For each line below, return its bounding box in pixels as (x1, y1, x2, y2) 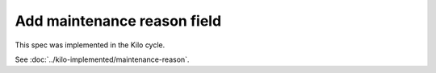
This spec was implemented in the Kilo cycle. (15, 40, 166, 50)
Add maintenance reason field (15, 12, 222, 30)
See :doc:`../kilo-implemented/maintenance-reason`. (15, 55, 190, 64)
